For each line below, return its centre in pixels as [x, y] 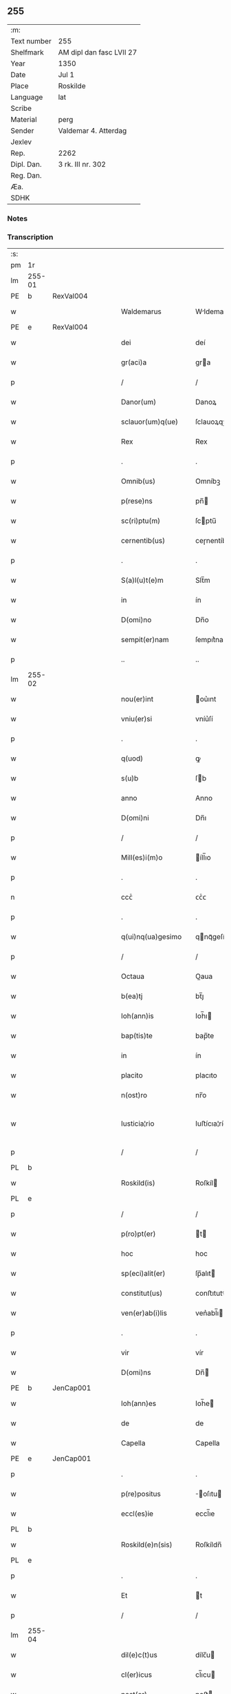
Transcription [30, 237]
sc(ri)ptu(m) [141, 521]
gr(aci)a [134, 362]
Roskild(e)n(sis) [146, 1545]
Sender [22, 130]
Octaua [133, 976]
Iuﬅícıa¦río [212, 1124]
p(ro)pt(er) [138, 1234]
